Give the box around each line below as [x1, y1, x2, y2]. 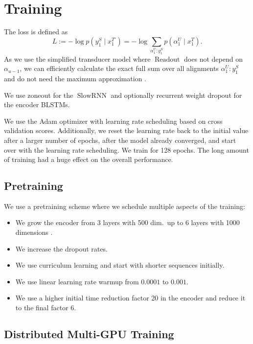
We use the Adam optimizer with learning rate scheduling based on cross [4, 115, 223, 126]
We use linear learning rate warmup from [15, 276, 139, 286]
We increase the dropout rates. [15, 243, 108, 253]
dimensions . [15, 227, 53, 237]
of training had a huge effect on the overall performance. [4, 154, 173, 164]
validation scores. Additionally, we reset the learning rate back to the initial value [4, 125, 249, 136]
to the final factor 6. [15, 302, 76, 313]
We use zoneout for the [4, 90, 73, 100]
